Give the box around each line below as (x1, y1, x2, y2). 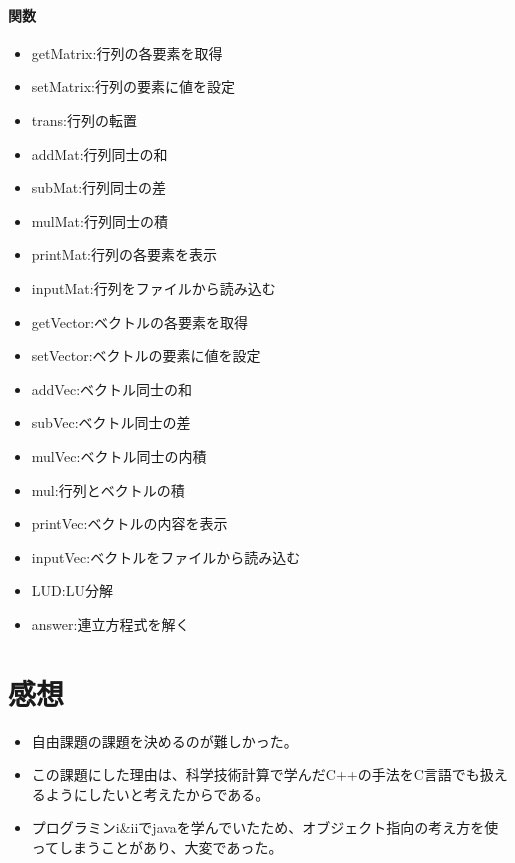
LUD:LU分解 (31, 580, 113, 601)
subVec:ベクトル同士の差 (31, 412, 191, 433)
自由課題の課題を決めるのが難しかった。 (31, 730, 298, 751)
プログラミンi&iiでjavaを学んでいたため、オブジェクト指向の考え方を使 (31, 817, 499, 838)
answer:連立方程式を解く (31, 613, 190, 634)
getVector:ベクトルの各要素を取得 (31, 311, 249, 332)
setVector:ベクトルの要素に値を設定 (31, 345, 261, 366)
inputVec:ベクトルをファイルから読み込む (31, 546, 301, 567)
